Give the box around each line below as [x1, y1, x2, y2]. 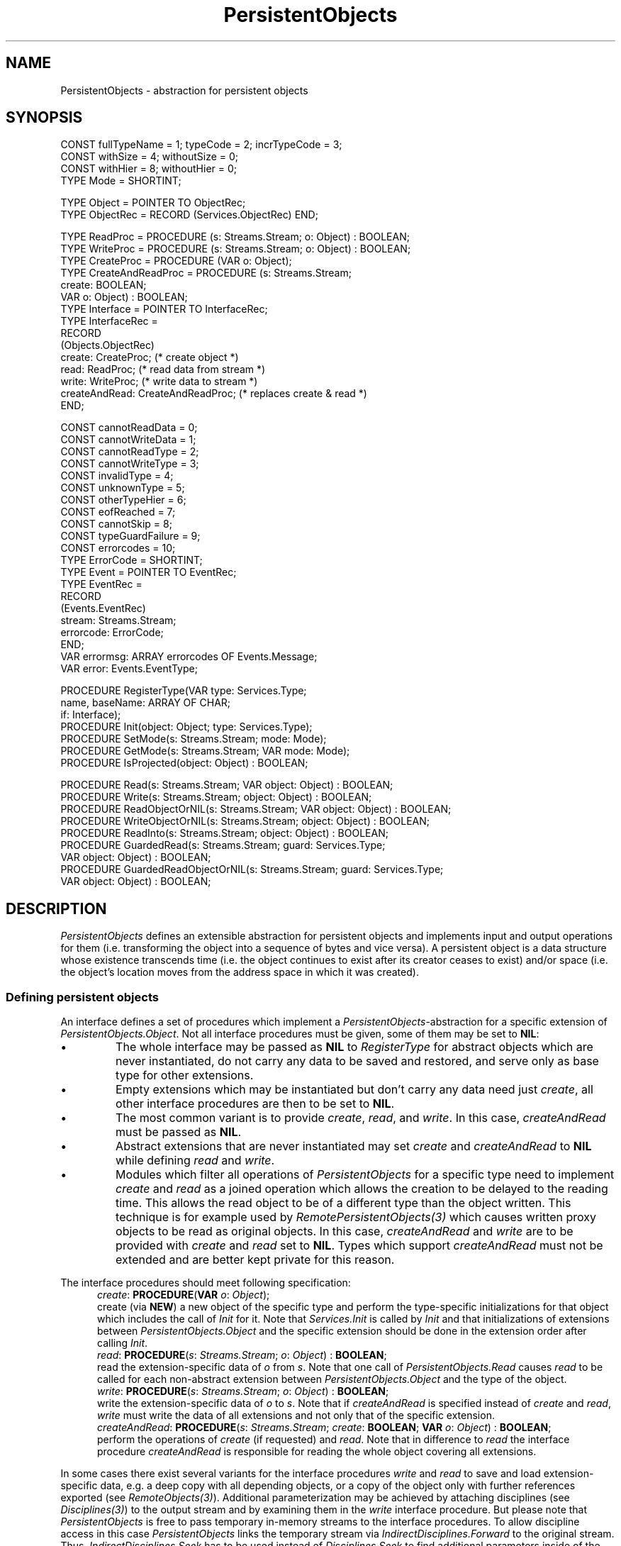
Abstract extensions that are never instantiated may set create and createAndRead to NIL [116, 1139, 592, 1154]
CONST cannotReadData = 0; [60, 421, 198, 434]
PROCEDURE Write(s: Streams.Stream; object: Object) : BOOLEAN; [60, 791, 372, 803]
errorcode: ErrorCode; [60, 626, 164, 639]
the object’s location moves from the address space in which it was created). [60, 966, 419, 979]
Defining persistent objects [6, 989, 159, 1004]
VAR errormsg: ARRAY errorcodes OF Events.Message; [60, 650, 318, 663]
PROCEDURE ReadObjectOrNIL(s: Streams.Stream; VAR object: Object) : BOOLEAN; [60, 803, 452, 816]
